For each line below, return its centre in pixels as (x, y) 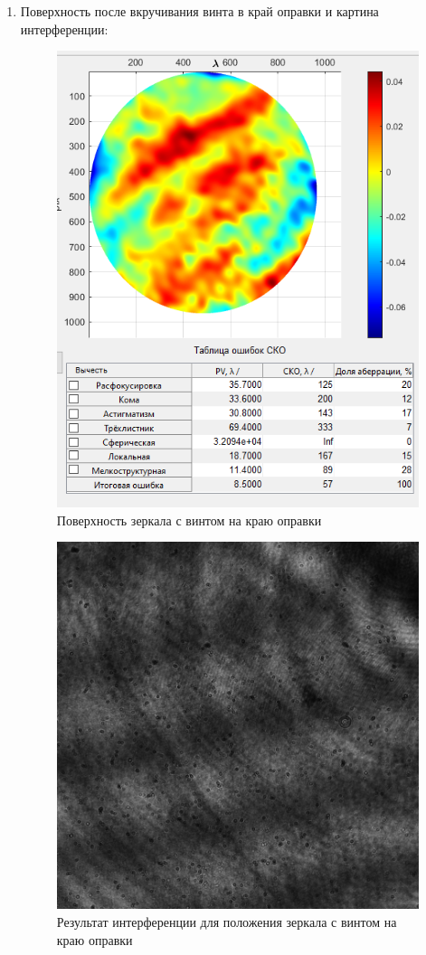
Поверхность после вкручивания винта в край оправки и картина (199, 11)
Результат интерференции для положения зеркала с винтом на (227, 921)
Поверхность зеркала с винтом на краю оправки (189, 520)
